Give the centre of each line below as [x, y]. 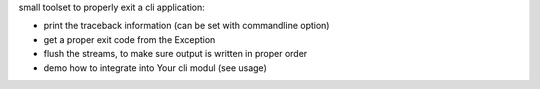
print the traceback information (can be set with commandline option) [186, 26]
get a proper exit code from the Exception [129, 39]
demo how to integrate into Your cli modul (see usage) [155, 67]
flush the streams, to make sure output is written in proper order [175, 54]
